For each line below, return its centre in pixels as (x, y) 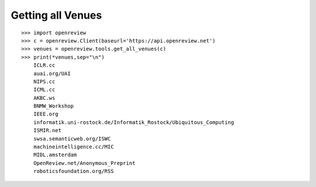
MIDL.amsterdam (55, 155)
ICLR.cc (44, 65)
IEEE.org (46, 114)
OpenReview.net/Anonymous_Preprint (84, 163)
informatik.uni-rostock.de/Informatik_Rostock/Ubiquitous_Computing (133, 122)
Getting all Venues (56, 15)
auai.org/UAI (52, 73)
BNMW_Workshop (54, 106)
